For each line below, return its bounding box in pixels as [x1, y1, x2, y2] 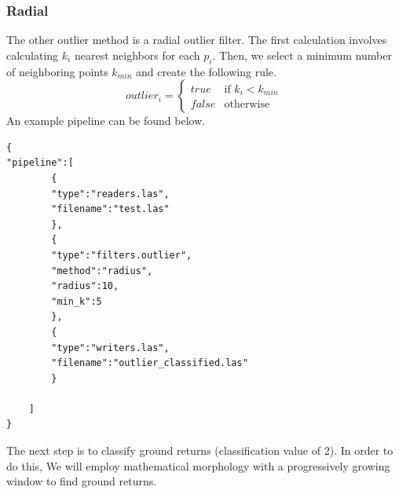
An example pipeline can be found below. [6, 112, 206, 129]
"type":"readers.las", [51, 188, 170, 199]
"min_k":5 [51, 295, 102, 307]
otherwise [224, 99, 270, 111]
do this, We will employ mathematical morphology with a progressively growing [6, 457, 390, 474]
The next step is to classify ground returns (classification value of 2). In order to [6, 442, 394, 459]
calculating [6, 46, 59, 63]
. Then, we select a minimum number [212, 46, 392, 63]
